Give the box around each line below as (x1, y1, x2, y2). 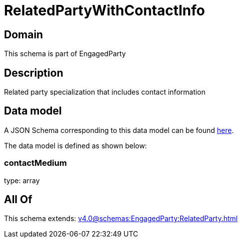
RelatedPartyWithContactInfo (4, 2, 205, 19)
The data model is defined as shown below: (4, 141, 147, 150)
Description (4, 66, 63, 79)
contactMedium (4, 158, 67, 168)
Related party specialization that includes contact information (4, 88, 206, 97)
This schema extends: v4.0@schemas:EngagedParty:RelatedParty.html (4, 214, 238, 223)
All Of (4, 193, 32, 206)
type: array (4, 176, 40, 185)
